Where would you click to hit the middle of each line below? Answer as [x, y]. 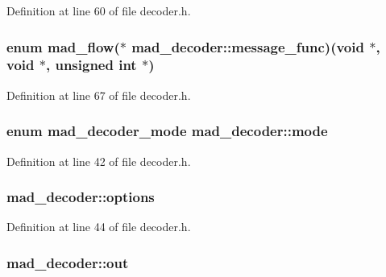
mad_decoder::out [68, 262]
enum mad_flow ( [63, 46]
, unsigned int [91, 65]
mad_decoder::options [81, 197]
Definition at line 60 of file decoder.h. [99, 10]
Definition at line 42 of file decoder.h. [99, 161]
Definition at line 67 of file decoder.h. [99, 95]
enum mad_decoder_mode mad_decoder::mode [167, 131]
